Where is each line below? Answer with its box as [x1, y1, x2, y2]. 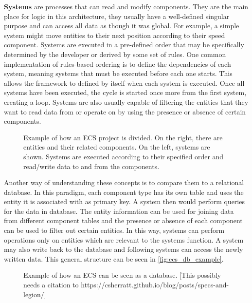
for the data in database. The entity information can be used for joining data [4, 206, 234, 216]
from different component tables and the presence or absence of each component [4, 215, 243, 226]
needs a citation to [23, 280, 79, 290]
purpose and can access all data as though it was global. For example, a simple [4, 20, 239, 31]
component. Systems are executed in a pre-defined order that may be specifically [4, 39, 244, 50]
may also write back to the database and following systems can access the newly [4, 244, 243, 254]
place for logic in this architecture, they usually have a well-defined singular [4, 11, 230, 21]
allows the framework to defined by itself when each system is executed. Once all [4, 77, 245, 88]
